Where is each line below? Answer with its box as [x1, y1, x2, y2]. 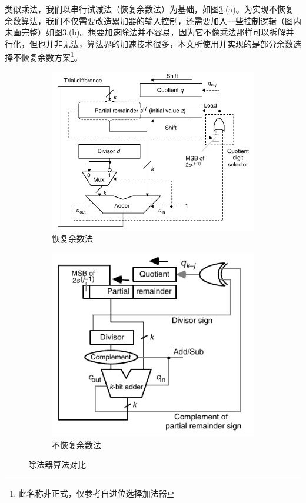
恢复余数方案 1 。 [21, 49, 82, 64]
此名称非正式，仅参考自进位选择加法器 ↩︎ [18, 487, 174, 499]
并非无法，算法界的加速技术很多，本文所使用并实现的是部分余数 [45, 37, 293, 49]
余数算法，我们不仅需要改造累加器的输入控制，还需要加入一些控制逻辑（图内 [5, 14, 301, 26]
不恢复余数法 [52, 438, 101, 451]
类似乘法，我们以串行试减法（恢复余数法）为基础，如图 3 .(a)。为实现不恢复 [5, 3, 294, 15]
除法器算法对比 [28, 458, 86, 471]
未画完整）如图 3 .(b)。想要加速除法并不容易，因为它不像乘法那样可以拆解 [5, 26, 286, 38]
